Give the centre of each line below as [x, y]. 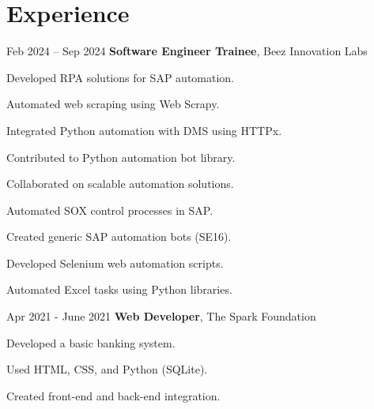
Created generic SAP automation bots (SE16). [119, 236]
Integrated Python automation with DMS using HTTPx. [144, 130]
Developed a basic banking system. [91, 342]
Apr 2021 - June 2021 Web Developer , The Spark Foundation [161, 316]
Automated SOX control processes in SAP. [110, 210]
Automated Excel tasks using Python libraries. [119, 289]
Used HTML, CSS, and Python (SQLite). [107, 369]
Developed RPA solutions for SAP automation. [121, 77]
